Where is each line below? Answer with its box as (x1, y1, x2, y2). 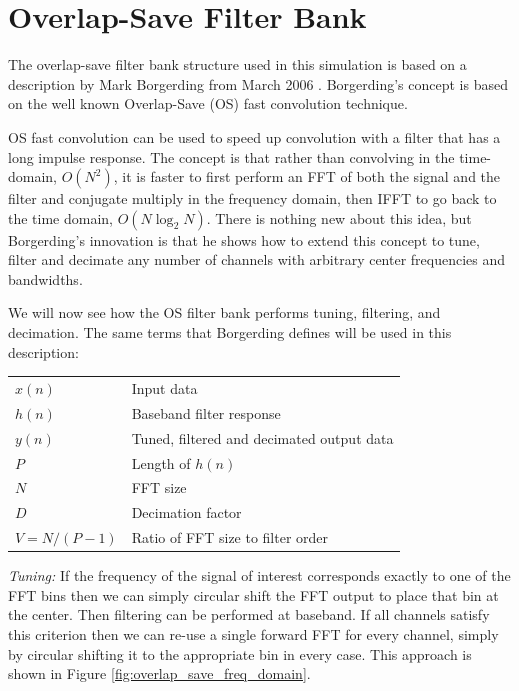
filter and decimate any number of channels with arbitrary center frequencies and (8, 249, 506, 270)
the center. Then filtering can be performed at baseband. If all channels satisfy (8, 604, 490, 625)
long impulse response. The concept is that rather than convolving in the (8, 146, 455, 167)
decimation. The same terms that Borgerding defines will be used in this (8, 322, 452, 343)
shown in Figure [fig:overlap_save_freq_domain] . (8, 663, 311, 684)
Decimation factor (131, 502, 242, 523)
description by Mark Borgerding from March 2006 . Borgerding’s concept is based (8, 73, 508, 94)
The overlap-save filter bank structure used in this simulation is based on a (8, 54, 467, 75)
